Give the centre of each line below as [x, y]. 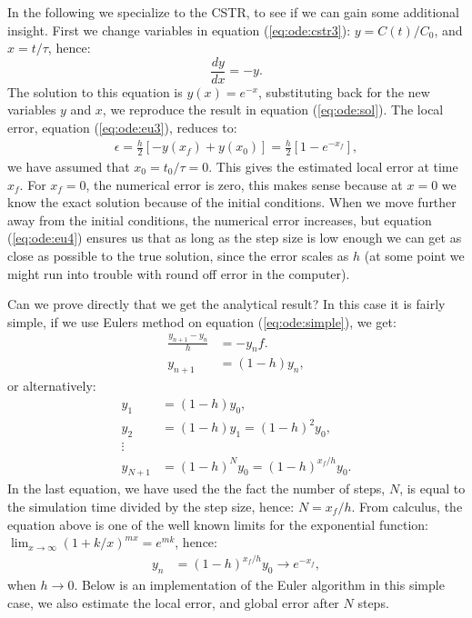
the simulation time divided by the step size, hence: [151, 506]
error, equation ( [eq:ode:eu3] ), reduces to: [122, 128]
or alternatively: [52, 386]
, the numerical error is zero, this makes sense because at [244, 184]
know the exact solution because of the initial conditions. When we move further [232, 202]
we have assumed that [69, 166]
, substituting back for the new [344, 91]
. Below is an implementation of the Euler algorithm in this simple [259, 585]
